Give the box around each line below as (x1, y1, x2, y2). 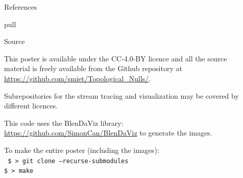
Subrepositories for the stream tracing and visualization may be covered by (4, 90, 239, 101)
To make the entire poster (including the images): (4, 144, 159, 155)
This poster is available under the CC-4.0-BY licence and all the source (4, 53, 227, 63)
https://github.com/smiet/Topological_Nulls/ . (4, 73, 151, 83)
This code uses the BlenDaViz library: (4, 117, 124, 128)
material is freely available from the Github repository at (4, 63, 182, 74)
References (4, 2, 37, 12)
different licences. (4, 100, 58, 111)
